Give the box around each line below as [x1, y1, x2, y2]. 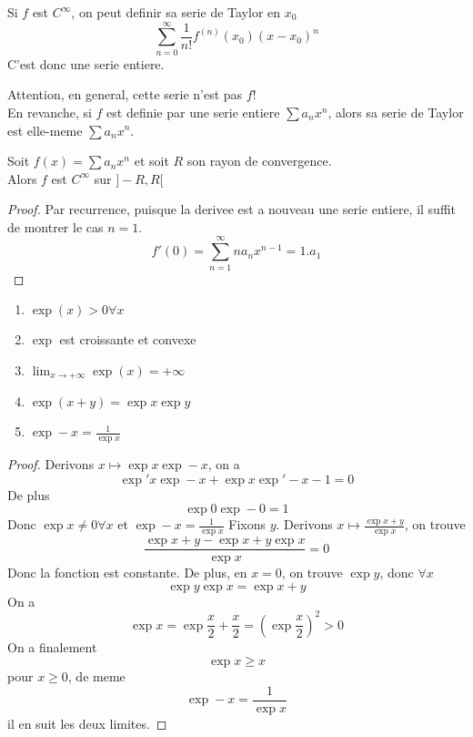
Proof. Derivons [7, 455, 95, 474]
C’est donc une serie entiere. [7, 54, 165, 73]
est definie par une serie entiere [106, 102, 280, 121]
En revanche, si [7, 102, 92, 121]
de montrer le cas [7, 217, 104, 236]
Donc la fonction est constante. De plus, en [7, 563, 247, 582]
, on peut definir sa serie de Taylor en [71, 3, 281, 21]
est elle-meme [7, 120, 83, 139]
